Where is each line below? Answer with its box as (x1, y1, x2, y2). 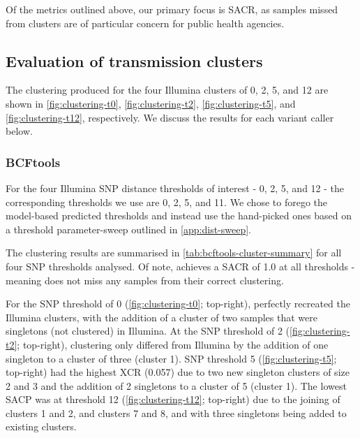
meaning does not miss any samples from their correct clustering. (6, 272, 284, 287)
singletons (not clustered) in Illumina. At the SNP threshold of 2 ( (6, 323, 290, 338)
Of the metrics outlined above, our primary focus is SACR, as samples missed (6, 2, 338, 16)
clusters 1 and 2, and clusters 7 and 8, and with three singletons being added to (6, 405, 347, 420)
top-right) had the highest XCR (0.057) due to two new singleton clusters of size (6, 365, 350, 379)
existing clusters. (6, 419, 77, 434)
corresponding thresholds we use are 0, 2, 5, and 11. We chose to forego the (6, 194, 327, 209)
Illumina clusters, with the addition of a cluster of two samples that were (6, 309, 317, 324)
